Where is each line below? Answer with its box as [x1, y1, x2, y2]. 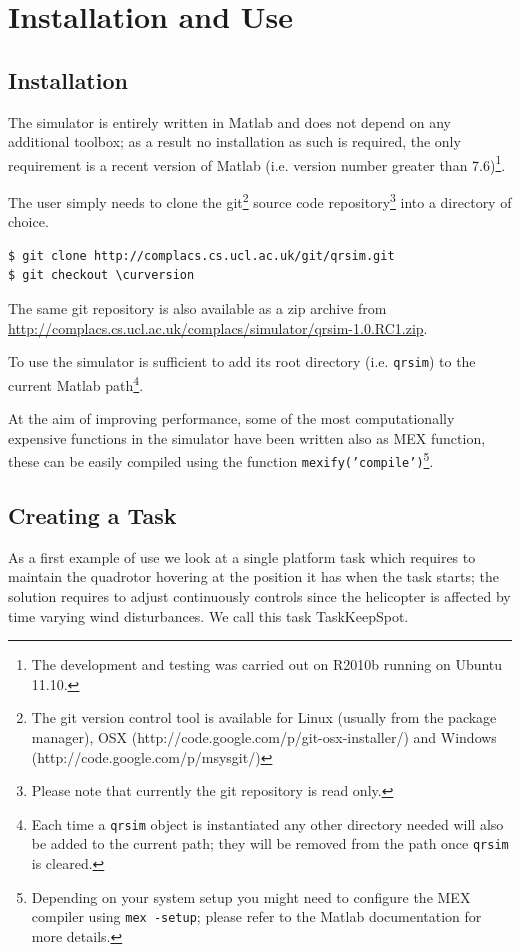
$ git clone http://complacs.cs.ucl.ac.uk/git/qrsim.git [8, 248, 395, 263]
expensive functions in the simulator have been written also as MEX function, [8, 427, 486, 448]
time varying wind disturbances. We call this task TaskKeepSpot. [8, 605, 409, 626]
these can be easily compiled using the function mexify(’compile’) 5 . [8, 448, 434, 471]
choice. [8, 211, 49, 232]
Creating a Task [8, 500, 177, 531]
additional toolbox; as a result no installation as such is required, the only [8, 131, 461, 152]
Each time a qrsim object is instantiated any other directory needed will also [31, 813, 504, 834]
